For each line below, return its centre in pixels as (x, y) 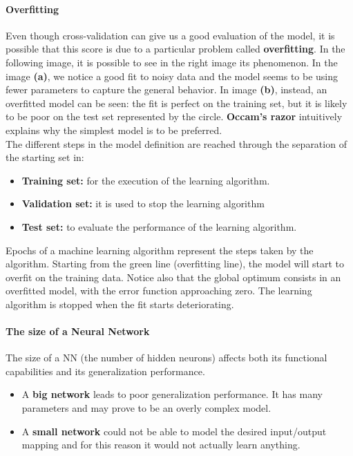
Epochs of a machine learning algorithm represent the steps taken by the (160, 250)
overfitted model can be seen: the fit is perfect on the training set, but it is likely (176, 103)
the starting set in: (45, 157)
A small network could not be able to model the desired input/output (174, 431)
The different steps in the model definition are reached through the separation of (176, 143)
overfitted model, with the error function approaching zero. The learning (159, 291)
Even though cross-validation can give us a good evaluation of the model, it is (170, 35)
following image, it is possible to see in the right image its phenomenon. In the (172, 62)
